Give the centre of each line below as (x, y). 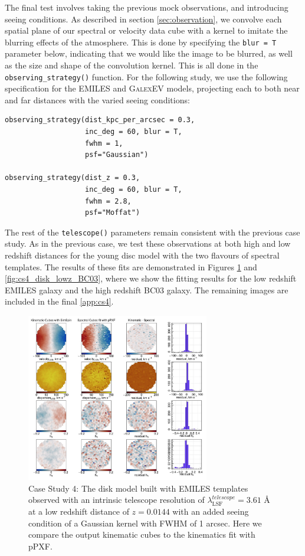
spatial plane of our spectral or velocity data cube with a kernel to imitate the (146, 30)
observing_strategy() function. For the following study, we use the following (146, 76)
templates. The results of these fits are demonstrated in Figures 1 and (131, 266)
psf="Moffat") (113, 213)
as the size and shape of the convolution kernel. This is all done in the (132, 65)
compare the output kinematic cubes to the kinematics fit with (142, 534)
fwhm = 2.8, (108, 201)
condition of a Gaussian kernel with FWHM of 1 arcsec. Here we (145, 523)
